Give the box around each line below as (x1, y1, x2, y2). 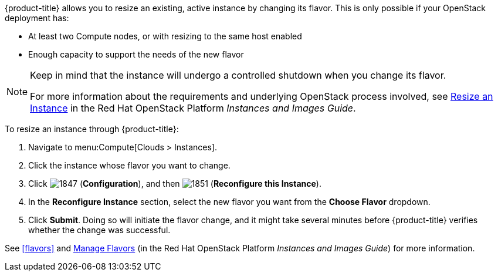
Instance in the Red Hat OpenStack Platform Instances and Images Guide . (30, 102, 356, 114)
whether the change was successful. (28, 225, 171, 235)
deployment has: (5, 13, 69, 23)
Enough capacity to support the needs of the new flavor (28, 49, 244, 59)
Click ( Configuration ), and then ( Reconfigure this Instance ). (28, 179, 321, 189)
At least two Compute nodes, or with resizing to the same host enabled (28, 31, 302, 41)
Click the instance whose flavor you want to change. (28, 160, 231, 170)
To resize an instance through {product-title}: (5, 124, 179, 134)
